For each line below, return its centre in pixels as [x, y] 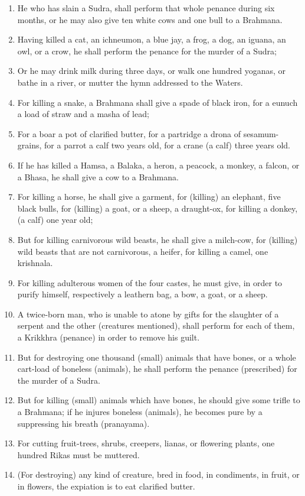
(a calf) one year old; [55, 220]
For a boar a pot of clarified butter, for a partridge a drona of [129, 133]
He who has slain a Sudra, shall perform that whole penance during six [146, 8]
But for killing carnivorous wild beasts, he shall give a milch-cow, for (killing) [158, 239]
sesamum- [261, 133]
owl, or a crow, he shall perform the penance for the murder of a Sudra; [147, 51]
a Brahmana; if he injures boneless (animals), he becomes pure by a [140, 412]
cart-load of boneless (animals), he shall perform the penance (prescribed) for [157, 369]
